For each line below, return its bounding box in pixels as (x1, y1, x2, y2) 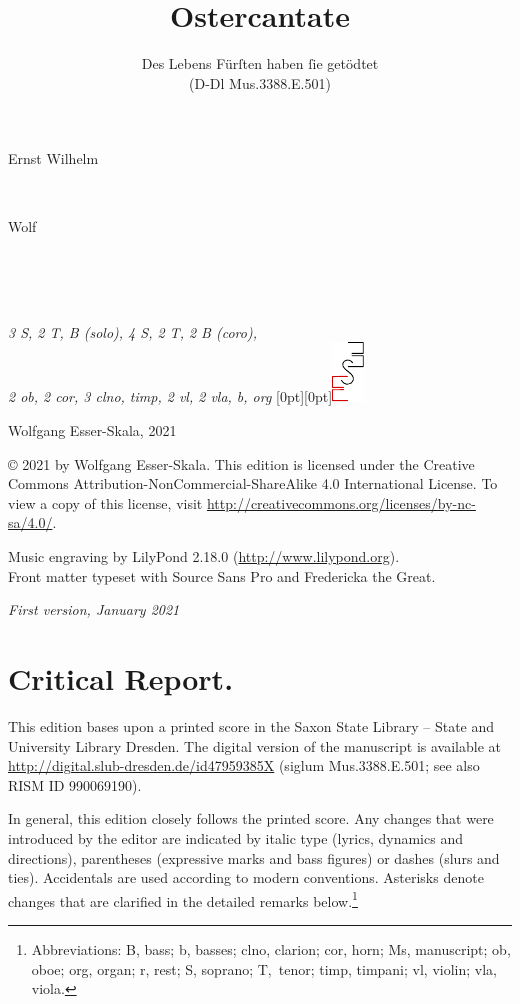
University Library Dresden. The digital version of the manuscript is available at (8, 735, 501, 756)
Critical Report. (8, 658, 234, 698)
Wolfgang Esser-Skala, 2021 (8, 420, 177, 441)
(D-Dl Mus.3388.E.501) (189, 72, 331, 93)
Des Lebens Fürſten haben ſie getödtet (141, 53, 379, 74)
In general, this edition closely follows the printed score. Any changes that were (8, 808, 494, 829)
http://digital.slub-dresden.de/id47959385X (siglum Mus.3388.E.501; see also (8, 755, 480, 776)
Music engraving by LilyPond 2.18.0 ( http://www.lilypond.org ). (8, 546, 400, 567)
